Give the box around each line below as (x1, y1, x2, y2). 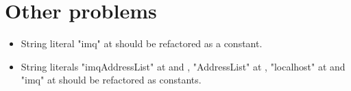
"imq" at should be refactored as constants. (21, 73, 202, 87)
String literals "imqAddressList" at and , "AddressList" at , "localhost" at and (21, 59, 346, 73)
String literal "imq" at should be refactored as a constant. (21, 36, 263, 51)
